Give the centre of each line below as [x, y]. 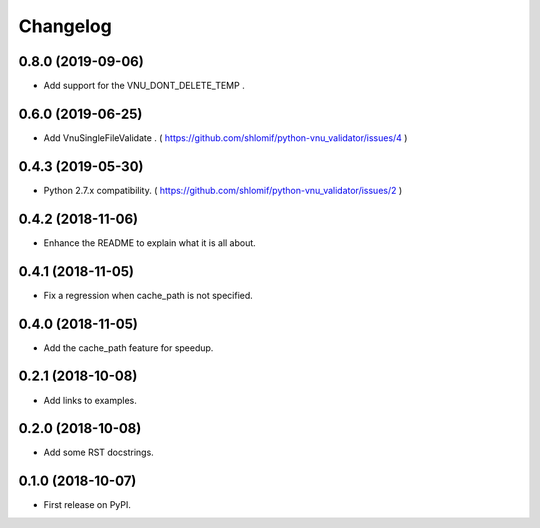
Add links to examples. [90, 400]
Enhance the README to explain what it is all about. [150, 242]
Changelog [65, 26]
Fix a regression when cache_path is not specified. [148, 295]
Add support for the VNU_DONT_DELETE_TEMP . [144, 86]
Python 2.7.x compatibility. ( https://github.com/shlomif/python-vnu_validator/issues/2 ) [223, 190]
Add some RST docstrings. [98, 452]
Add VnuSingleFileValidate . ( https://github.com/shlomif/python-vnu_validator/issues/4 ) [225, 137]
